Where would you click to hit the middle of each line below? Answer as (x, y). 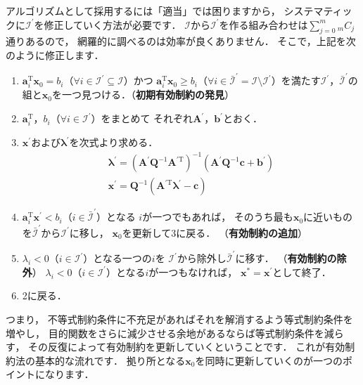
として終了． (302, 272)
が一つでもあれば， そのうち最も (218, 217)
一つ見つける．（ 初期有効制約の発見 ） (148, 94)
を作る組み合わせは (263, 24)
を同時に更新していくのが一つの (269, 360)
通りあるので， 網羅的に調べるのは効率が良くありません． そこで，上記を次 (181, 41)
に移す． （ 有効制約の (286, 258)
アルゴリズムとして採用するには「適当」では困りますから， (143, 11)
